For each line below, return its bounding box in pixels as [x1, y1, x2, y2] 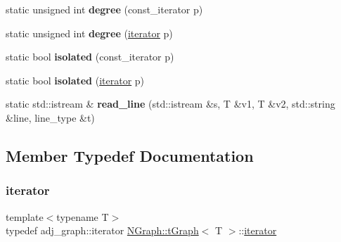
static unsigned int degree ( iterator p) [6, 25, 173, 40]
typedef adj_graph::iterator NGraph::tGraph [6, 223, 199, 238]
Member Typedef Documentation [6, 144, 254, 166]
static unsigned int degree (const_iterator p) [6, 2, 203, 16]
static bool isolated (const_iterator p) [6, 49, 174, 64]
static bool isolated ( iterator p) [6, 72, 145, 87]
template [6, 209, 44, 224]
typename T [56, 209, 109, 224]
